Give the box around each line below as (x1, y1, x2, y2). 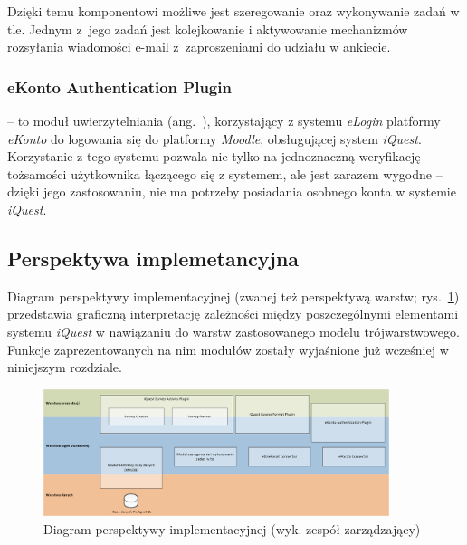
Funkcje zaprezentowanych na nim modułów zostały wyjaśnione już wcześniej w (7, 339, 449, 359)
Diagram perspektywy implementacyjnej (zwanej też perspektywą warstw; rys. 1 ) (7, 286, 460, 305)
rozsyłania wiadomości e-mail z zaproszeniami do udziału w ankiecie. (7, 37, 391, 56)
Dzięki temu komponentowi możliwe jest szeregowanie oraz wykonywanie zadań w (7, 2, 460, 20)
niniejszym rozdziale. (7, 358, 122, 377)
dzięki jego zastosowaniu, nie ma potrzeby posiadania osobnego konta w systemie (7, 182, 456, 201)
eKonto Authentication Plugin (7, 75, 232, 98)
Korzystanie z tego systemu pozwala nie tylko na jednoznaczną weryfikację (7, 147, 421, 166)
